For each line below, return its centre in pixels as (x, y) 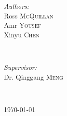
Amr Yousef (22, 25)
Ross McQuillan (29, 15)
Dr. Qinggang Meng (33, 76)
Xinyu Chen (22, 34)
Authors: (17, 6)
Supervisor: (20, 67)
